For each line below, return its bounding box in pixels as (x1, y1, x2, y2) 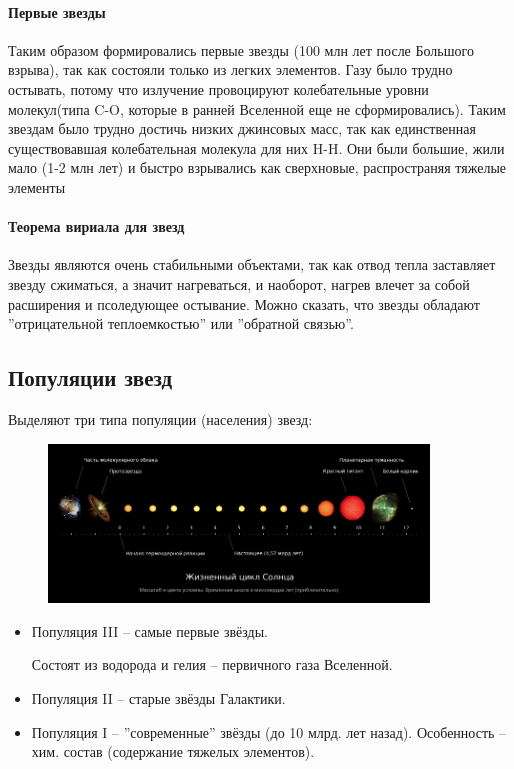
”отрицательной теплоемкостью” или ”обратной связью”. (8, 313, 354, 334)
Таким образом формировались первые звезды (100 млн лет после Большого (8, 39, 474, 60)
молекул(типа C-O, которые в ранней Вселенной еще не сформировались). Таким (8, 98, 506, 119)
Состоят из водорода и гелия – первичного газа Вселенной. (31, 654, 393, 675)
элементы (8, 176, 66, 197)
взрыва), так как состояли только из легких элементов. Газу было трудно (8, 59, 453, 80)
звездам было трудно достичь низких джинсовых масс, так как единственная (8, 118, 476, 139)
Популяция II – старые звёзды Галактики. (31, 688, 286, 709)
